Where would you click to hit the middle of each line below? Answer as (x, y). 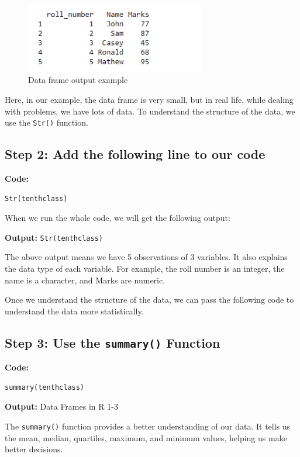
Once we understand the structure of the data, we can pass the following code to (149, 300)
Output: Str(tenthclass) (54, 237)
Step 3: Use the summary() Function (113, 342)
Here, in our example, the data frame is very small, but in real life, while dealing (149, 99)
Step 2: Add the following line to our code (135, 154)
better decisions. (34, 449)
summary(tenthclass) (45, 387)
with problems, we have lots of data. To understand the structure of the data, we (150, 111)
